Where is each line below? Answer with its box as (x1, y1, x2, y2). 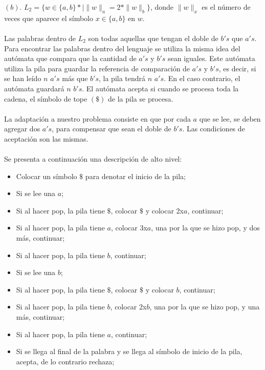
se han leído (4, 73, 41, 84)
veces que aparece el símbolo (4, 12, 93, 23)
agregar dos (4, 123, 40, 134)
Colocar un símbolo (16, 170, 77, 181)
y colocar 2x (145, 205, 184, 216)
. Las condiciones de (182, 123, 245, 134)
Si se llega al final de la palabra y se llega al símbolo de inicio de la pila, (16, 346, 242, 357)
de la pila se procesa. (108, 93, 173, 104)
